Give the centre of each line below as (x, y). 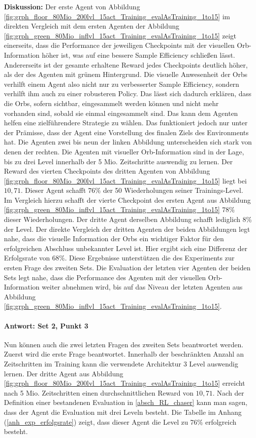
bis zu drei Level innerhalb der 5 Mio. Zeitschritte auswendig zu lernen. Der (118, 161)
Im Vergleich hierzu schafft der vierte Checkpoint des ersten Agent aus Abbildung (128, 200)
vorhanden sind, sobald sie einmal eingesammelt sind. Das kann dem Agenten (121, 113)
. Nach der (228, 392)
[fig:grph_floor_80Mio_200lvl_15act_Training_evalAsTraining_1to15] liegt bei (126, 180)
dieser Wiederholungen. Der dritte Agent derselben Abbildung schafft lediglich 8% (128, 219)
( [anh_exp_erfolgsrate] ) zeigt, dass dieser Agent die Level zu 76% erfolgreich (120, 421)
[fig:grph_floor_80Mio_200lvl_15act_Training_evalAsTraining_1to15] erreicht (125, 383)
